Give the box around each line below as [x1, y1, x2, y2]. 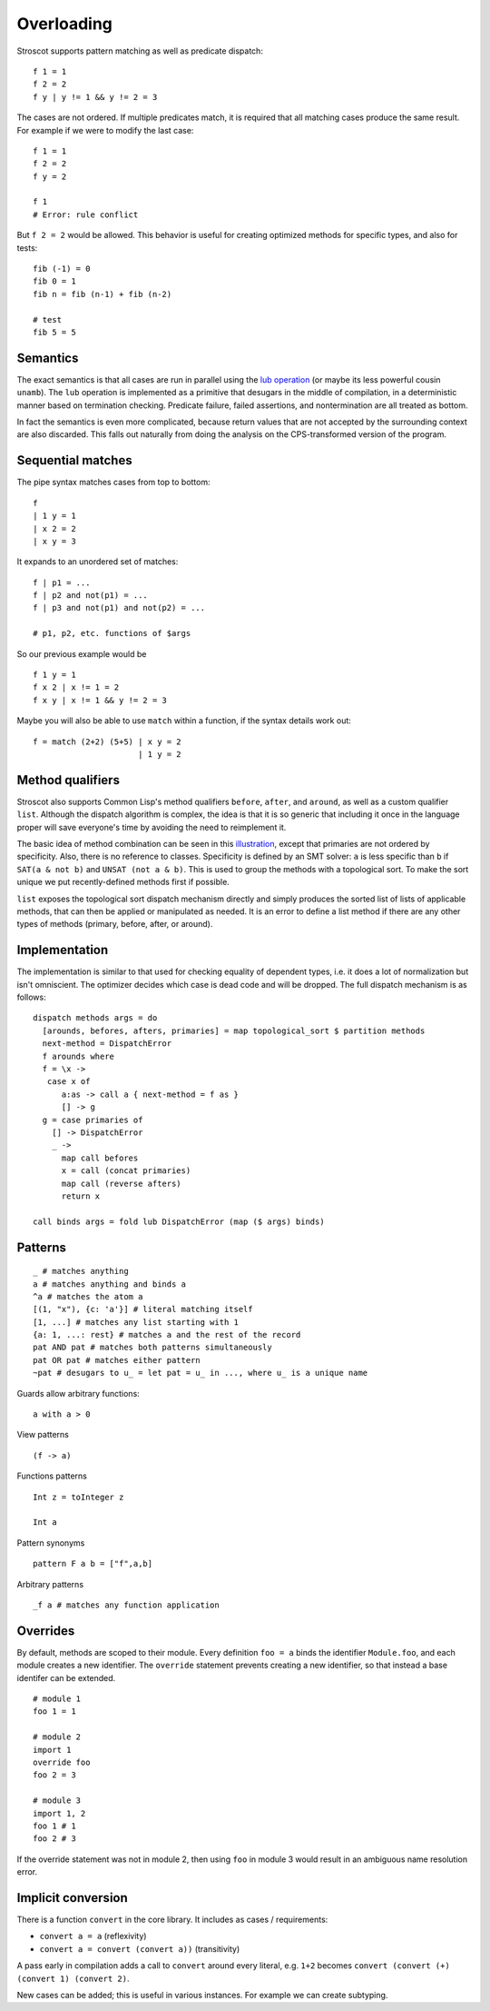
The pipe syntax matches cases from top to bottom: [16, 477, 211, 488]
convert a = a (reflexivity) [39, 1931, 147, 1942]
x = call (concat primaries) [61, 1166, 191, 1176]
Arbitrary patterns [16, 1578, 84, 1589]
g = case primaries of [42, 1114, 143, 1125]
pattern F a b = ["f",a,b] [33, 1558, 153, 1569]
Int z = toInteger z [33, 1491, 124, 1502]
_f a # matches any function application [33, 1599, 220, 1610]
